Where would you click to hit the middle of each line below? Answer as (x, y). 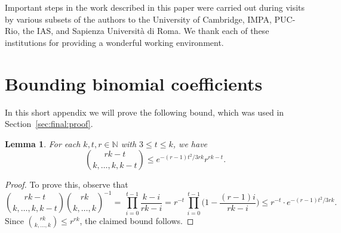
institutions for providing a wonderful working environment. (114, 42)
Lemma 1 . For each (43, 143)
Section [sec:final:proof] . (49, 124)
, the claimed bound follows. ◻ (137, 220)
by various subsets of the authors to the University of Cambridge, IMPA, (138, 19)
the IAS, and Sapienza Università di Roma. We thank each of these (146, 31)
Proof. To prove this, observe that (67, 184)
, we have (190, 143)
